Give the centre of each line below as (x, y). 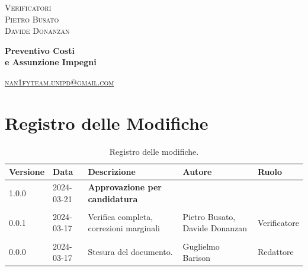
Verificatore (278, 222)
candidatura (113, 198)
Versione (27, 172)
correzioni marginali (124, 228)
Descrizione (112, 172)
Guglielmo (201, 246)
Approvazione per (125, 187)
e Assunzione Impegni (51, 62)
